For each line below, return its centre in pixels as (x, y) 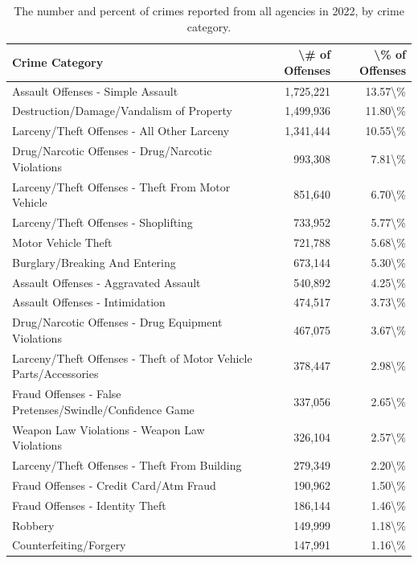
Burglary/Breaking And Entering (94, 262)
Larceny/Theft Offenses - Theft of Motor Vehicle (132, 358)
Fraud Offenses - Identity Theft (89, 505)
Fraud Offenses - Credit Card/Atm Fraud (114, 485)
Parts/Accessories (55, 374)
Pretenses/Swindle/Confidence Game (103, 409)
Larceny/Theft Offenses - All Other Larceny (121, 131)
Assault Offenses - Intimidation (89, 302)
